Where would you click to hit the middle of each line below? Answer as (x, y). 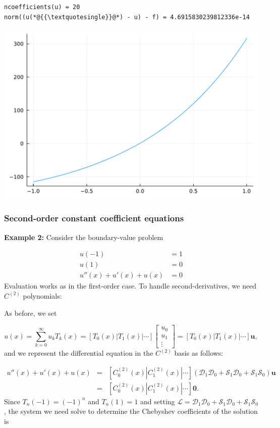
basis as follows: (199, 353)
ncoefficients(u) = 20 (42, 7)
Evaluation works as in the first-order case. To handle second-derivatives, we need (130, 286)
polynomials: (42, 295)
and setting (158, 401)
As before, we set (31, 313)
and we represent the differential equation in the (79, 353)
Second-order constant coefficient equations (94, 218)
